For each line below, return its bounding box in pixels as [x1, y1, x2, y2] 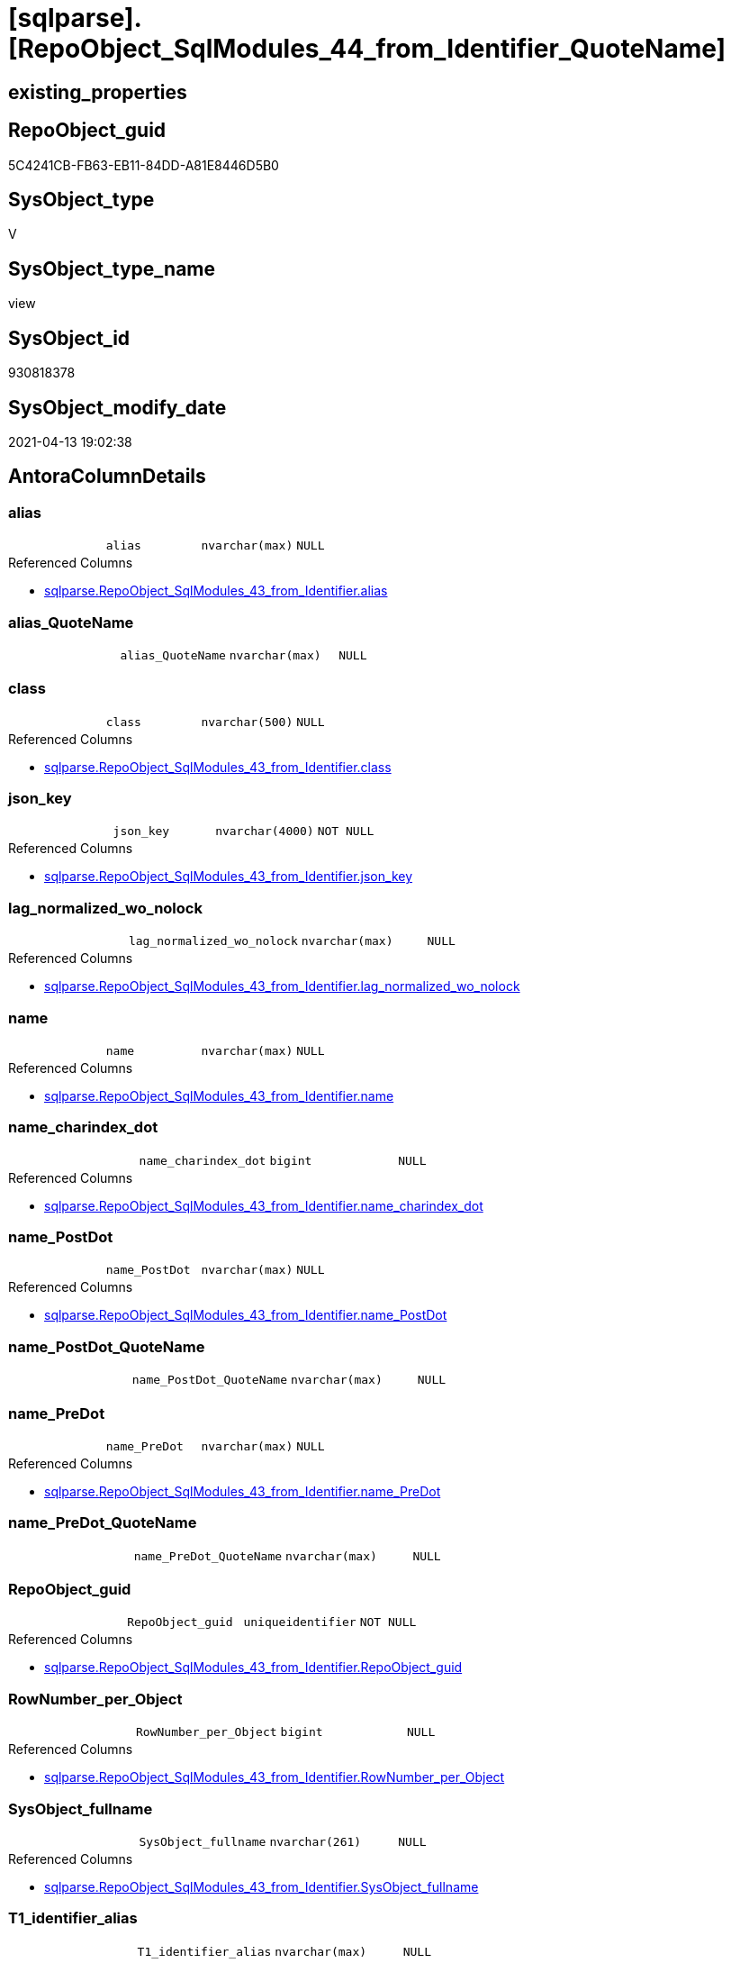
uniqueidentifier [243, 1615, 356, 1630]
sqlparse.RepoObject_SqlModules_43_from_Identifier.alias [44, 583, 388, 599]
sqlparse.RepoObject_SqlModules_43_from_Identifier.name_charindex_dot [44, 1197, 483, 1213]
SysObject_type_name [8, 257, 216, 280]
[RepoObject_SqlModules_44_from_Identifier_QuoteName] [8, 33, 726, 64]
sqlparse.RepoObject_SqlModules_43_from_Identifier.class [44, 759, 392, 775]
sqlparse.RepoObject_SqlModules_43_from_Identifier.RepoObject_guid [44, 1659, 463, 1676]
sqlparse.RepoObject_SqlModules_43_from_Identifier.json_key [44, 868, 413, 885]
